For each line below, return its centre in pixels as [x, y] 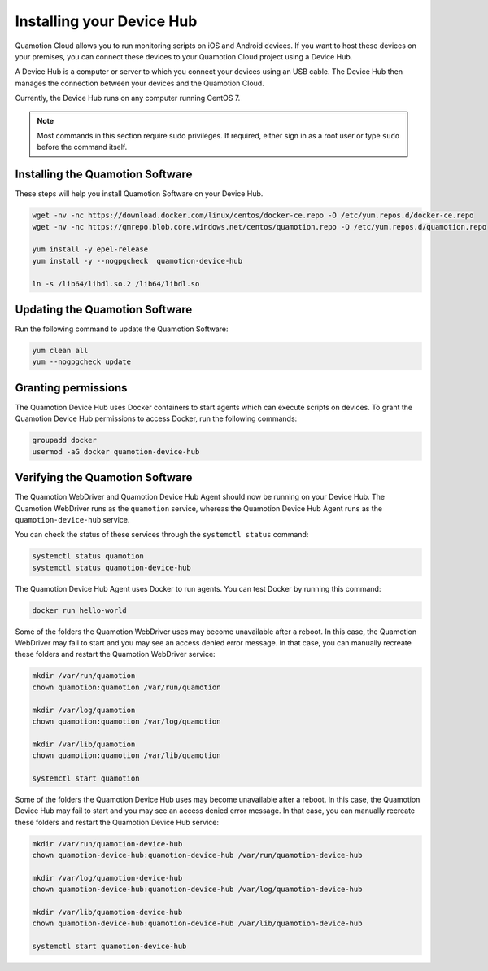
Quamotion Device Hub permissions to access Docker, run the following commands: [156, 418]
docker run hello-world [80, 610]
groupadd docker [65, 440]
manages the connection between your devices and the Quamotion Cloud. [139, 83]
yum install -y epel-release [90, 249]
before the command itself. [82, 147]
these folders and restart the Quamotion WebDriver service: [115, 654]
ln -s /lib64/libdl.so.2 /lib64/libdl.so [116, 284]
